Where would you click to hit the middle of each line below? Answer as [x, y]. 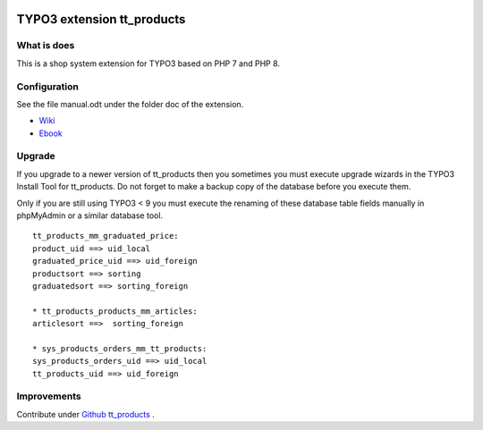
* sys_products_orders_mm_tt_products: [120, 348]
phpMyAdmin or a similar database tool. [90, 215]
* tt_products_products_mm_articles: [115, 311]
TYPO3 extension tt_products [101, 19]
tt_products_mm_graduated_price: [106, 236]
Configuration [48, 87]
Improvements [49, 396]
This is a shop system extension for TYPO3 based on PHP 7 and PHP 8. [148, 63]
